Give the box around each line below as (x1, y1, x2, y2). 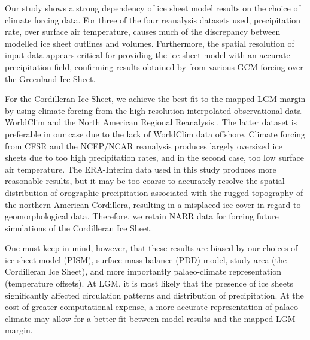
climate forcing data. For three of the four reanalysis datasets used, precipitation (5, 13, 300, 26)
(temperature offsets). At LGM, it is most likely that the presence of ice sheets (5, 277, 293, 290)
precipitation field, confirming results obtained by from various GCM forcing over (5, 60, 303, 73)
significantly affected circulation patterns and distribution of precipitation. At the (5, 288, 304, 301)
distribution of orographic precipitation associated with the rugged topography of (5, 186, 303, 198)
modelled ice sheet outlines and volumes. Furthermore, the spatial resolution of (5, 37, 294, 49)
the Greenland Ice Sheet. (5, 72, 96, 85)
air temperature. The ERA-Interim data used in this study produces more (5, 163, 276, 175)
